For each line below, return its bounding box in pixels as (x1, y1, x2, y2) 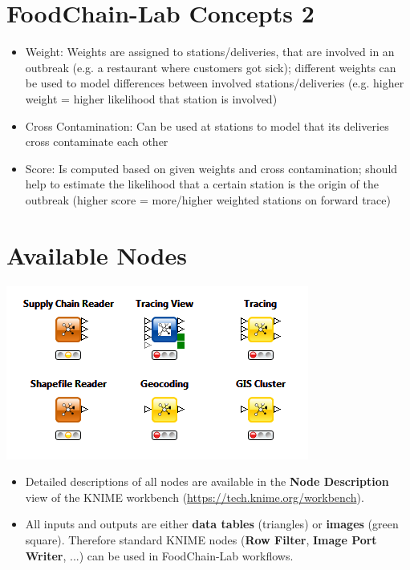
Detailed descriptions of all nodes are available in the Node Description (25, 473, 389, 490)
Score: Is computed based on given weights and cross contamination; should (25, 160, 398, 176)
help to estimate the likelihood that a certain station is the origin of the (25, 176, 379, 192)
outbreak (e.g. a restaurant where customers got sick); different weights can (25, 59, 396, 75)
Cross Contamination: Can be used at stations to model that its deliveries (25, 117, 389, 134)
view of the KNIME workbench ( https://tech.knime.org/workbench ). (25, 488, 364, 505)
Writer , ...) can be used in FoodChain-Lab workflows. (25, 547, 294, 564)
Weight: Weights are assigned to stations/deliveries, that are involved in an (25, 43, 395, 60)
